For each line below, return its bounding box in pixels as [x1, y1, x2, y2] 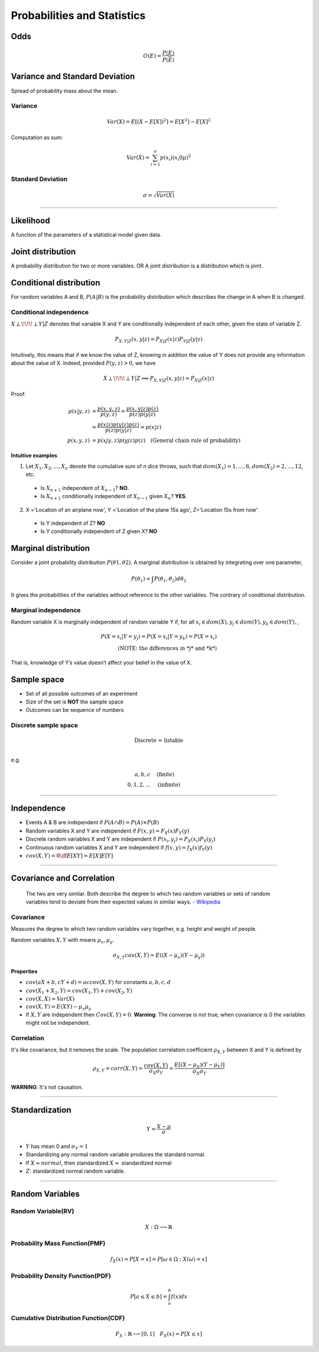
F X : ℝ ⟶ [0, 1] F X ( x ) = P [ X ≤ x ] [115, 1330, 203, 1338]
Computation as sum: [11, 134, 63, 141]
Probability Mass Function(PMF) [11, 1240, 106, 1248]
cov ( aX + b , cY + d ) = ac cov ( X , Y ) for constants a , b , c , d [25, 979, 171, 986]
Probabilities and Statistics [11, 9, 146, 22]
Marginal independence [11, 606, 81, 614]
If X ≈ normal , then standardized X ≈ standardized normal [25, 1159, 172, 1166]
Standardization [11, 1105, 71, 1115]
